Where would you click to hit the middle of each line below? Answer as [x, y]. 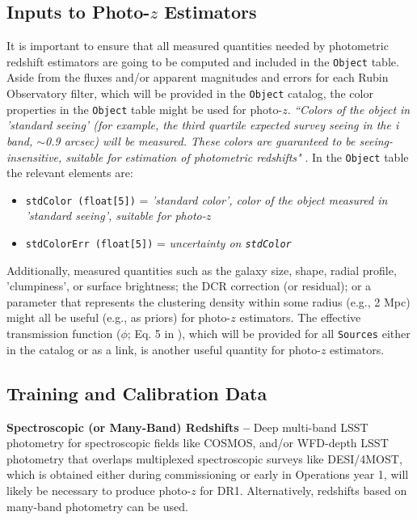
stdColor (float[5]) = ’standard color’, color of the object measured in [206, 199]
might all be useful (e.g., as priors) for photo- [119, 317]
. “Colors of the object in [349, 109]
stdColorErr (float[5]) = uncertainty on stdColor [158, 243]
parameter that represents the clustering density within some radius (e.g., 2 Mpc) [208, 301]
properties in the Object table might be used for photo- [145, 109]
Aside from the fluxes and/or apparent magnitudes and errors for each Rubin [198, 77]
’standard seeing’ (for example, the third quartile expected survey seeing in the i [203, 125]
